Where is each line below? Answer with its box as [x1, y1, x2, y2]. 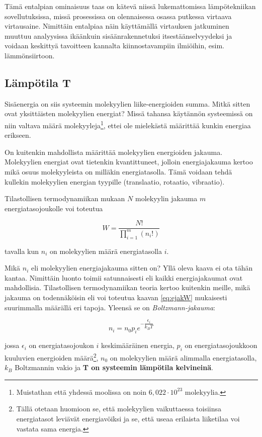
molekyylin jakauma [135, 193, 198, 204]
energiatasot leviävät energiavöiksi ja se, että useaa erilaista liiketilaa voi [16, 413, 240, 423]
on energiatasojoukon [29, 340, 94, 351]
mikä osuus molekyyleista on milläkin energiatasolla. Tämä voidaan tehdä [5, 166, 232, 177]
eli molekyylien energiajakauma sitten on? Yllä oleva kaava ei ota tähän [31, 263, 253, 273]
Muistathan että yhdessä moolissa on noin [16, 386, 147, 397]
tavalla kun [5, 245, 39, 256]
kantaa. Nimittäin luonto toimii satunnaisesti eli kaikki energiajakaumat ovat [5, 272, 243, 283]
